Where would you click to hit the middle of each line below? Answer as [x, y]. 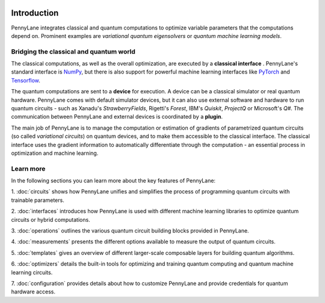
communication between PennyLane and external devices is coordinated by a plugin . [117, 117]
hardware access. [33, 292]
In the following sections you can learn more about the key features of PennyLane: [113, 181]
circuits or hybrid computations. [51, 219]
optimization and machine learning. [55, 153]
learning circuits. [32, 272]
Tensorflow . [26, 80]
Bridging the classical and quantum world [73, 51]
